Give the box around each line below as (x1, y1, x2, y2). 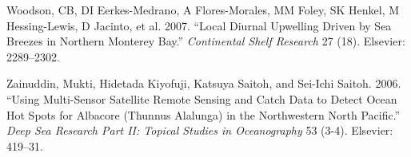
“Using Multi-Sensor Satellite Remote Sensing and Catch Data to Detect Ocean (6, 90, 397, 107)
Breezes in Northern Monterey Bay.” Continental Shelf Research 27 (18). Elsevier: (6, 33, 405, 49)
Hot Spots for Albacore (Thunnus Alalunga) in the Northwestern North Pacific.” (6, 106, 401, 123)
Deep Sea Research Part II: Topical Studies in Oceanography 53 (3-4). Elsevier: (6, 122, 393, 139)
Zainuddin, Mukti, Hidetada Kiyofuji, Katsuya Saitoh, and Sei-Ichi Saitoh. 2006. (6, 75, 401, 92)
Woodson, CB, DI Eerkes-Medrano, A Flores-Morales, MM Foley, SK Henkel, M (6, 2, 400, 18)
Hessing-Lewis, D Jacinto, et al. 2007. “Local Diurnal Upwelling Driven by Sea (6, 17, 392, 33)
